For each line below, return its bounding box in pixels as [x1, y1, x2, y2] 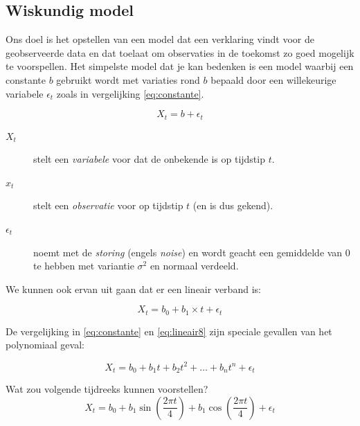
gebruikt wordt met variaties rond [56, 72, 200, 87]
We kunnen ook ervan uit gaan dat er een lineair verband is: [6, 281, 261, 296]
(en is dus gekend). [192, 198, 273, 213]
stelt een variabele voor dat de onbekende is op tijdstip [33, 152, 265, 166]
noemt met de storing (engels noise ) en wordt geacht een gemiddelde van [33, 245, 343, 259]
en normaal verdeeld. [150, 258, 239, 273]
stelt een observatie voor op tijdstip [33, 198, 183, 213]
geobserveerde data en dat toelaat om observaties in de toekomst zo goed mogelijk [6, 45, 354, 60]
